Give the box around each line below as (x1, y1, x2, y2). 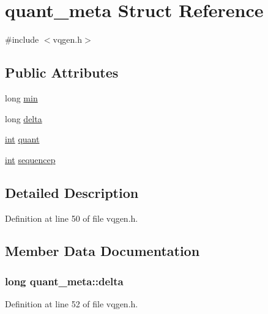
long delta (5, 112, 42, 125)
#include (5, 33, 39, 46)
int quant (5, 133, 40, 145)
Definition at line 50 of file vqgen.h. (5, 211, 138, 224)
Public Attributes (5, 63, 119, 82)
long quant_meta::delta (5, 273, 124, 288)
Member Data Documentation (5, 241, 200, 260)
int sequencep (5, 153, 56, 166)
